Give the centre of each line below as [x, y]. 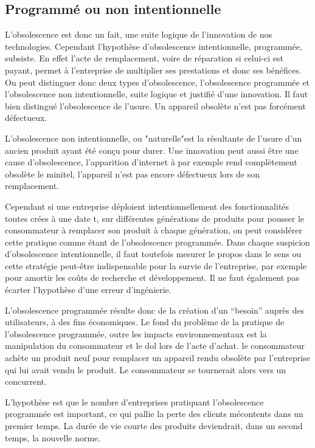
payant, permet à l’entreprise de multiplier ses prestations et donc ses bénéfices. [153, 70]
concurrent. [26, 381]
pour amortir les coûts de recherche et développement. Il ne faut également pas [152, 277]
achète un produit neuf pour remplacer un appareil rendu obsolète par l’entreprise [157, 358]
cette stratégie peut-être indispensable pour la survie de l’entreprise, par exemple [156, 265]
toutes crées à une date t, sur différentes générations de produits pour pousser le [155, 218]
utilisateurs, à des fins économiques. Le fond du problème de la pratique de [145, 322]
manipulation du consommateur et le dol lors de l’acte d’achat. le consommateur [155, 346]
